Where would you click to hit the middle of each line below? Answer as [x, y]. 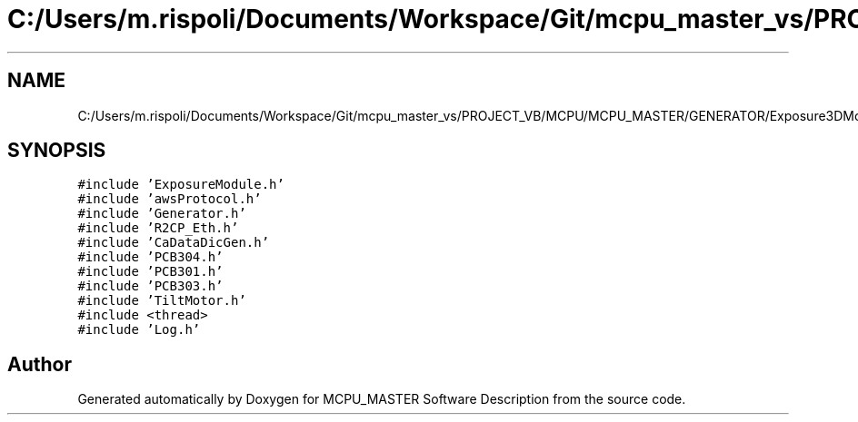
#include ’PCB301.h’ [150, 272]
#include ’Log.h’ [139, 330]
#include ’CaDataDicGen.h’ [174, 243]
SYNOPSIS [57, 151]
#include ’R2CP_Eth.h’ [158, 228]
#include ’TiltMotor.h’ [162, 301]
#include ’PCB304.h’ [150, 257]
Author [40, 364]
